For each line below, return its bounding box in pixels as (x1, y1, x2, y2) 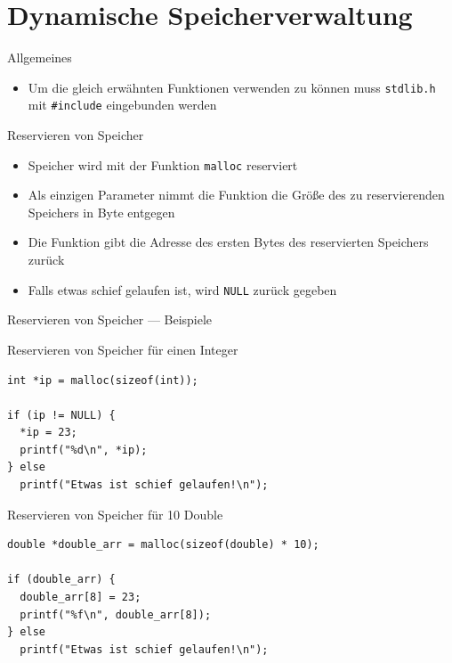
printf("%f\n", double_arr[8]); (20, 608, 212, 621)
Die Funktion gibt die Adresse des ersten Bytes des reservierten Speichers (28, 233, 429, 251)
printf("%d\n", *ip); (20, 443, 148, 456)
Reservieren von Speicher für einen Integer (7, 340, 238, 358)
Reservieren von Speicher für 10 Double (7, 504, 223, 523)
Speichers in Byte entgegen (28, 202, 175, 221)
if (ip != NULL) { (7, 408, 116, 422)
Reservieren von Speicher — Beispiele (7, 310, 213, 329)
